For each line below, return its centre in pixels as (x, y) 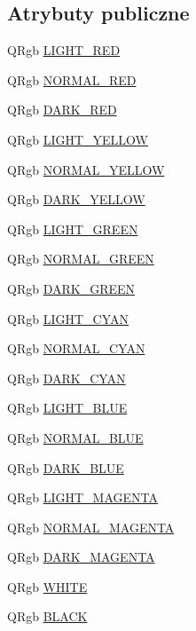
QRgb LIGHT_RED (64, 50)
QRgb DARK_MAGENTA (81, 557)
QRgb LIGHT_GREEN (73, 229)
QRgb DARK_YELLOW (76, 199)
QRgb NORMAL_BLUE (75, 437)
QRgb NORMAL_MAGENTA (91, 527)
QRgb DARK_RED (62, 110)
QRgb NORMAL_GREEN (81, 259)
